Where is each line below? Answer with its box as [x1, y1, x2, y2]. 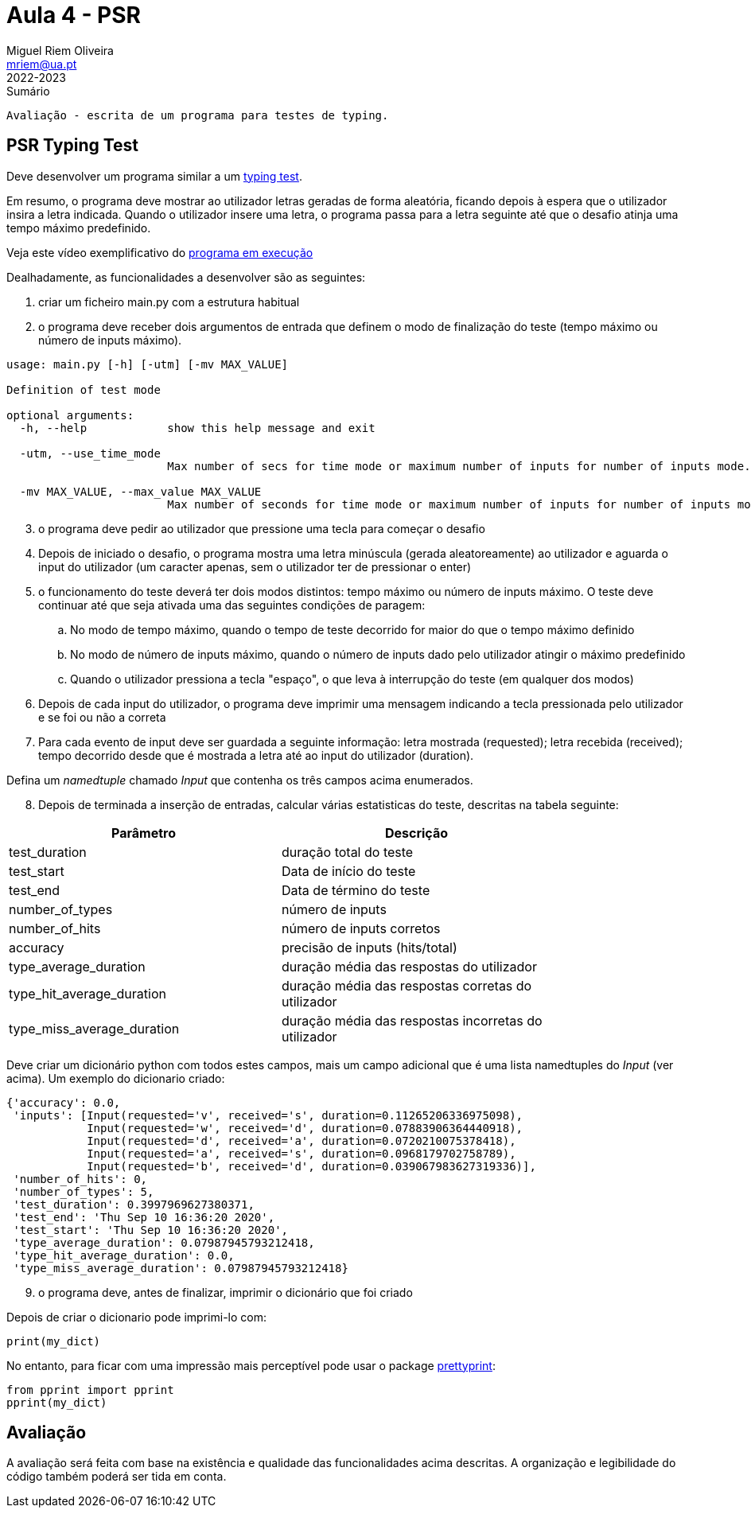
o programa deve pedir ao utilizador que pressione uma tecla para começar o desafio [38, 521, 485, 535]
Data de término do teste [282, 882, 430, 898]
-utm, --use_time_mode [19, 446, 161, 460]
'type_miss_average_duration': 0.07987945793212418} [13, 1261, 348, 1275]
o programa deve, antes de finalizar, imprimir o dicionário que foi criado [38, 1285, 413, 1299]
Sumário [6, 84, 50, 98]
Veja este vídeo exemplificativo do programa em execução [6, 245, 313, 259]
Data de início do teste [282, 862, 416, 879]
